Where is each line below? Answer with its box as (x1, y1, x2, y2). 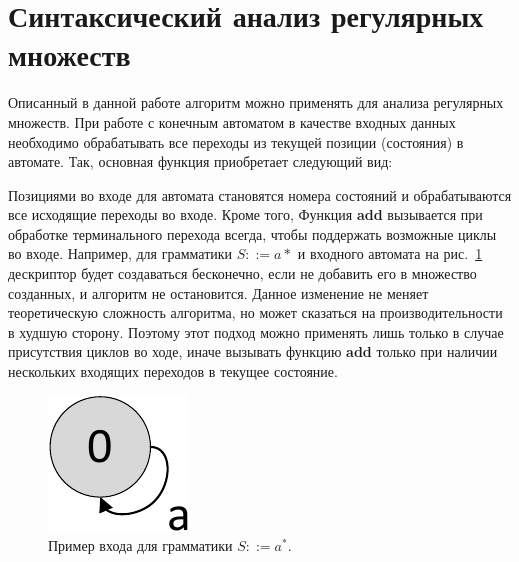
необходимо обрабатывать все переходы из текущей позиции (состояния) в (8, 131, 464, 152)
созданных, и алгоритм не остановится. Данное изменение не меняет (8, 282, 429, 303)
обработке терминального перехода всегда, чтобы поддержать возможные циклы (8, 223, 497, 244)
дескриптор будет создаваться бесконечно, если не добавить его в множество (8, 263, 477, 284)
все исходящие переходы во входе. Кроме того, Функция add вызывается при (8, 204, 483, 225)
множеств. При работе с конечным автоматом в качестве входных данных (8, 111, 456, 132)
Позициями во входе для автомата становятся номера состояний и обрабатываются (8, 184, 512, 205)
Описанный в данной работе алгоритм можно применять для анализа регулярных (8, 92, 504, 113)
